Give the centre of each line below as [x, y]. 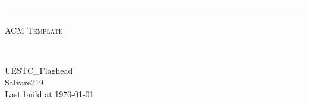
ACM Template [34, 30]
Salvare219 [24, 82]
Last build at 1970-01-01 [49, 93]
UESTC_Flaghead [39, 70]
